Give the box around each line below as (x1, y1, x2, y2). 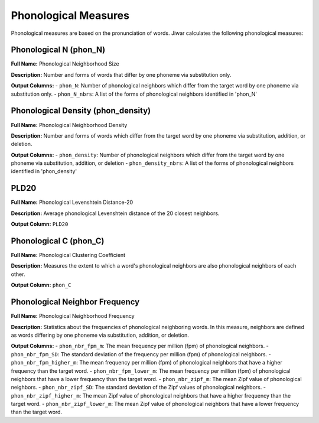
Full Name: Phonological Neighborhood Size (11, 60, 119, 67)
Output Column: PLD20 (11, 220, 69, 227)
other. (11, 271, 25, 278)
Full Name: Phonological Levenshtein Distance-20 (11, 199, 134, 206)
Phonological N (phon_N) (11, 45, 106, 55)
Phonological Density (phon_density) (11, 106, 151, 116)
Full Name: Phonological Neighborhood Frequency (11, 313, 135, 320)
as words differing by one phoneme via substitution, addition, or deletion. (11, 331, 189, 339)
